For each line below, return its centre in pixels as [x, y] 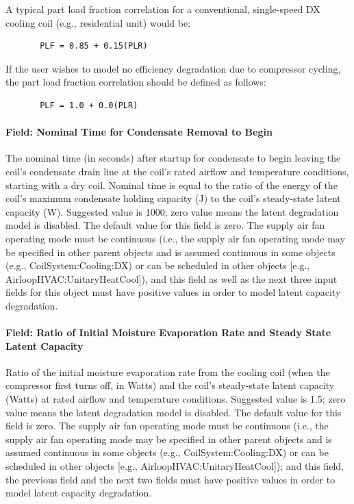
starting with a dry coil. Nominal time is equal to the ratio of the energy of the [172, 185]
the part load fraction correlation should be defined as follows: [136, 82]
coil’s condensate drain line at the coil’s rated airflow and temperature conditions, [177, 171]
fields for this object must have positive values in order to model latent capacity [173, 292]
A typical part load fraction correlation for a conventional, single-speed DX [163, 9]
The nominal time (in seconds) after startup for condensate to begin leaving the [173, 158]
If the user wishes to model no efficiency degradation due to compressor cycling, [173, 68]
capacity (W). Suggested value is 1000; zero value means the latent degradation [172, 211]
